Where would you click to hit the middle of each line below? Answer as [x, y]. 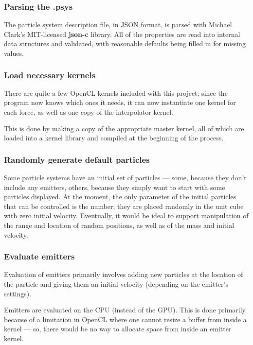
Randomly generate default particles [77, 159]
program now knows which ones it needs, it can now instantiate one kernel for [120, 102]
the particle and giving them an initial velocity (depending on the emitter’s [116, 284]
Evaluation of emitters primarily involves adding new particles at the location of [124, 274]
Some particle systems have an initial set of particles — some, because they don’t [125, 177]
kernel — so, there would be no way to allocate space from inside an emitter [118, 329]
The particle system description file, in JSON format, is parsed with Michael [118, 25]
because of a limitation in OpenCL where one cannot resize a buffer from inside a [125, 319]
